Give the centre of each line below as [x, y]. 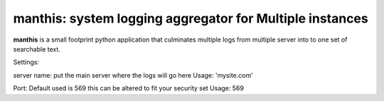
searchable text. [37, 49]
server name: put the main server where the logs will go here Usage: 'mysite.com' [133, 75]
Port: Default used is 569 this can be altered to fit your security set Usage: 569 [129, 88]
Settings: [26, 62]
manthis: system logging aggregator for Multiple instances [191, 18]
